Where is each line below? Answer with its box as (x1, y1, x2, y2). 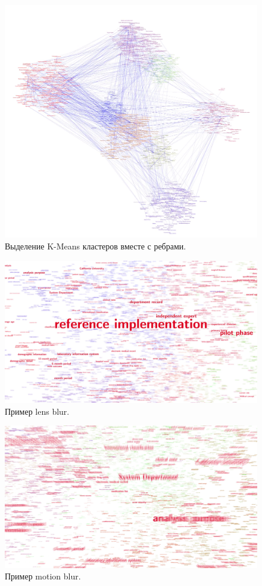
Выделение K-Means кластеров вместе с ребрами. (5, 240, 186, 252)
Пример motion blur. (5, 570, 81, 582)
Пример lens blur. (5, 405, 70, 417)
